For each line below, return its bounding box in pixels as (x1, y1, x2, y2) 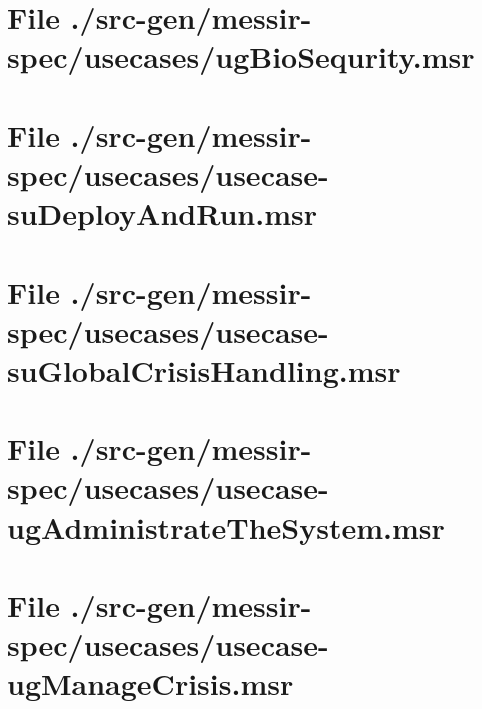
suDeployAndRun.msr (7, 193, 317, 234)
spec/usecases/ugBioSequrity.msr (7, 36, 475, 77)
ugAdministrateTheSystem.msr (7, 506, 445, 547)
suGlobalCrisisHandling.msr (7, 349, 401, 390)
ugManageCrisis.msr (7, 663, 294, 704)
